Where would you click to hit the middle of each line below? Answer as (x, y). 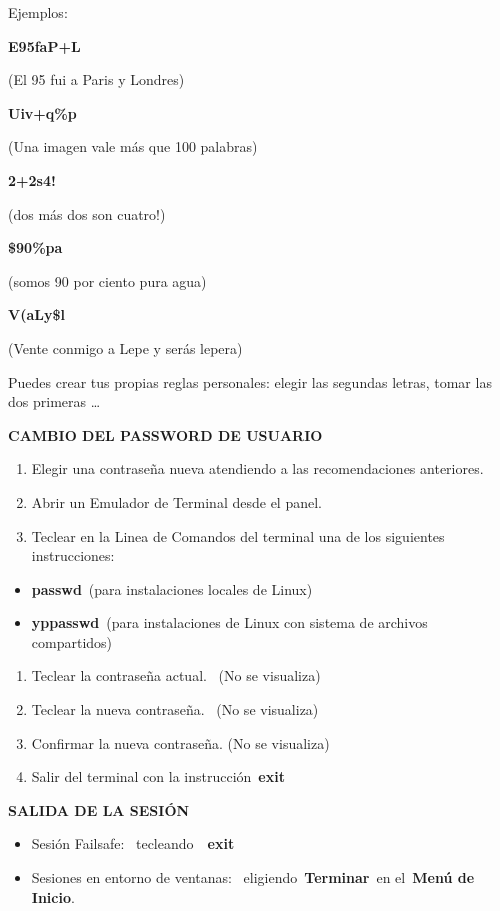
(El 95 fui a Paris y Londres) (96, 79)
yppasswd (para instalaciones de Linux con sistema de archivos (229, 622)
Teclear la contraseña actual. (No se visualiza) (176, 675)
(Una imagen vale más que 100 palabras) (133, 146)
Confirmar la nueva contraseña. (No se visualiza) (180, 742)
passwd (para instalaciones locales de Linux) (172, 588)
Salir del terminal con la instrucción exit (158, 776)
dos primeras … (54, 401)
